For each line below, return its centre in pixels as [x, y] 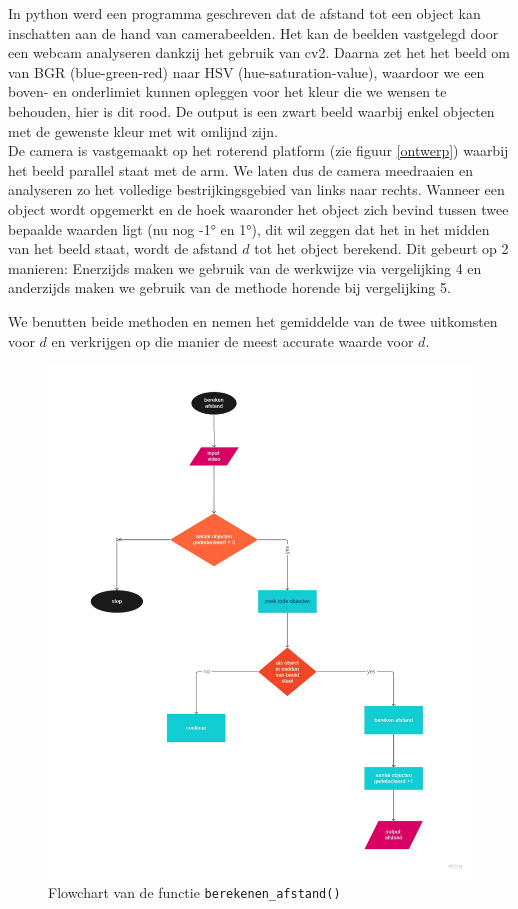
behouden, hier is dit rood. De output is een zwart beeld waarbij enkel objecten [251, 110]
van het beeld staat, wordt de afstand [123, 248]
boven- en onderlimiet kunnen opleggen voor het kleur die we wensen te [227, 91]
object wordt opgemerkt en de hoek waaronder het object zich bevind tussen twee [258, 208]
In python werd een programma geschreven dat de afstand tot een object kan [244, 13]
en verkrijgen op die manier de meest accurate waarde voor [232, 340]
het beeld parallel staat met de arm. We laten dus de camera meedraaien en [240, 169]
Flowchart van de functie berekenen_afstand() [194, 891]
